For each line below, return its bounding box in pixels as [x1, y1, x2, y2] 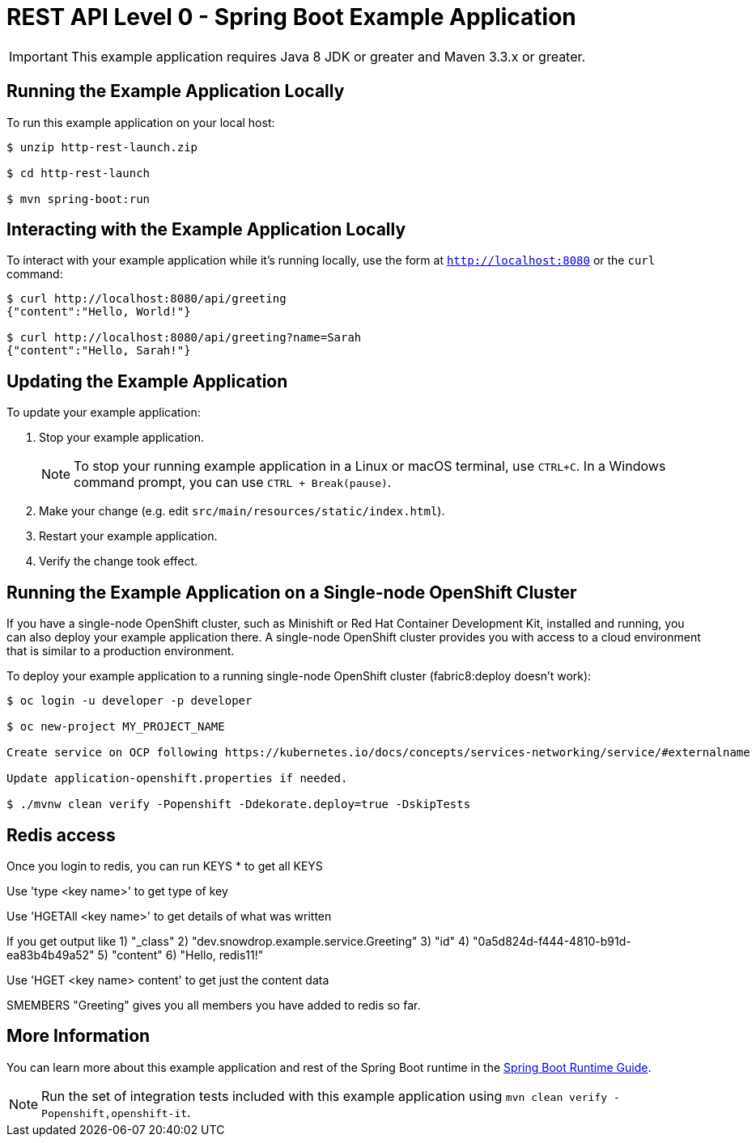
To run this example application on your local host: [6, 115, 275, 129]
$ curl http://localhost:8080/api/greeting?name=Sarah [6, 331, 362, 345]
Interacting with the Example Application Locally [6, 219, 406, 240]
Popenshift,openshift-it [41, 1107, 188, 1120]
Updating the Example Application [6, 370, 288, 392]
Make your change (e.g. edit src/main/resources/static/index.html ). [39, 504, 445, 519]
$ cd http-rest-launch [6, 166, 151, 180]
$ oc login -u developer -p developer [6, 694, 253, 708]
